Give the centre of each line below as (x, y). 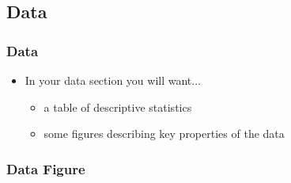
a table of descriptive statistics (118, 107)
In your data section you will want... (113, 80)
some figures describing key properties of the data (164, 133)
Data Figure (46, 168)
